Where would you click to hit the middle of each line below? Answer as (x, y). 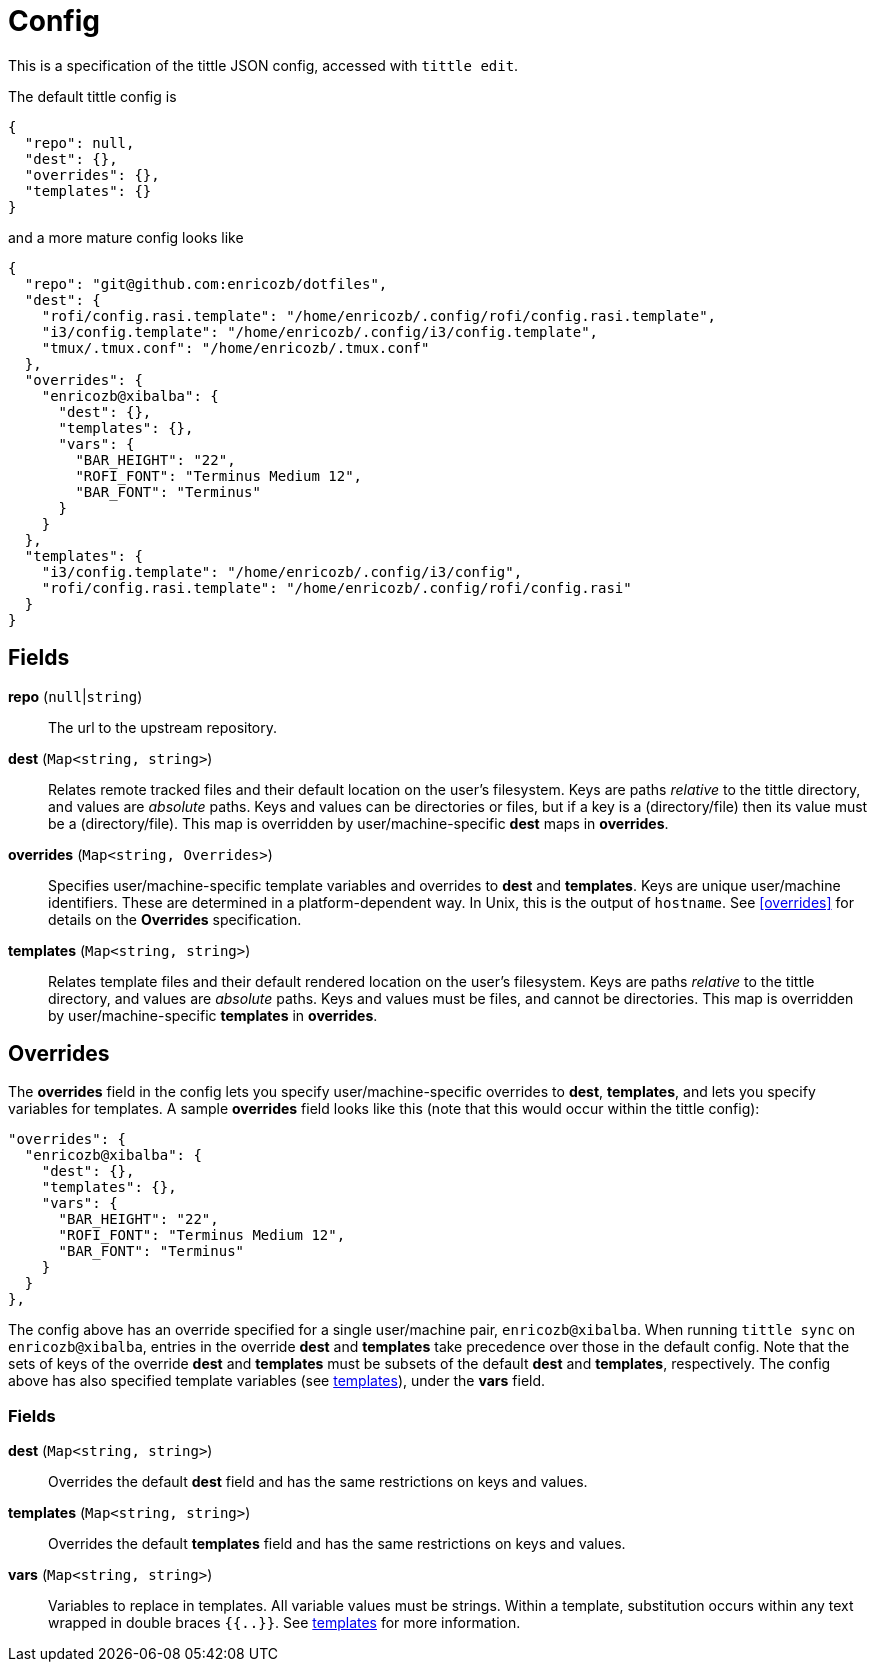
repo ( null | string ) (75, 696)
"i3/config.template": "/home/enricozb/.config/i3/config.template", (320, 331)
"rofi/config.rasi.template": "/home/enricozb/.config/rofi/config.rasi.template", (379, 315)
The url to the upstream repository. (163, 727)
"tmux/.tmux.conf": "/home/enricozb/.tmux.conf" (235, 347)
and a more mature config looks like (126, 237)
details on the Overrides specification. (175, 919)
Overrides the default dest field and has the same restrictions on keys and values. (318, 1482)
